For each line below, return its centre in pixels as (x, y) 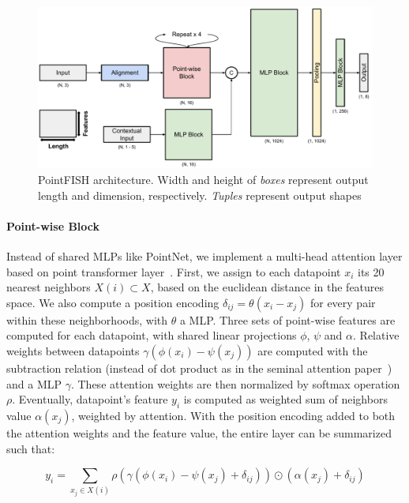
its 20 (371, 271)
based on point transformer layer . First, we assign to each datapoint (174, 271)
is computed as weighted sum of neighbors (285, 399)
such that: (31, 448)
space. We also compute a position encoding (113, 302)
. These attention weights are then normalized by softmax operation (235, 383)
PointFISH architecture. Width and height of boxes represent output (203, 179)
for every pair (343, 302)
